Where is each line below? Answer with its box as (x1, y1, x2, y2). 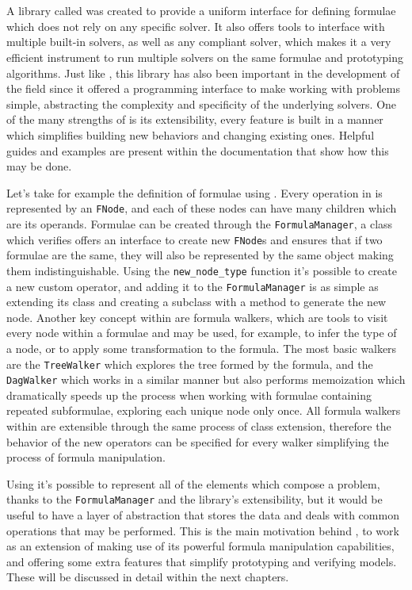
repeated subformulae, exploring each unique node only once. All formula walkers (6, 402, 401, 419)
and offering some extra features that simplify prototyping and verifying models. (6, 553, 397, 569)
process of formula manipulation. (6, 449, 166, 465)
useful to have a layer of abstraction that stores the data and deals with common (6, 507, 399, 523)
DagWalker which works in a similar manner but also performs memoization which (6, 371, 406, 388)
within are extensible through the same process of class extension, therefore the (6, 418, 391, 435)
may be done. (6, 158, 72, 174)
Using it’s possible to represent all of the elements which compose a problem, (6, 475, 380, 492)
